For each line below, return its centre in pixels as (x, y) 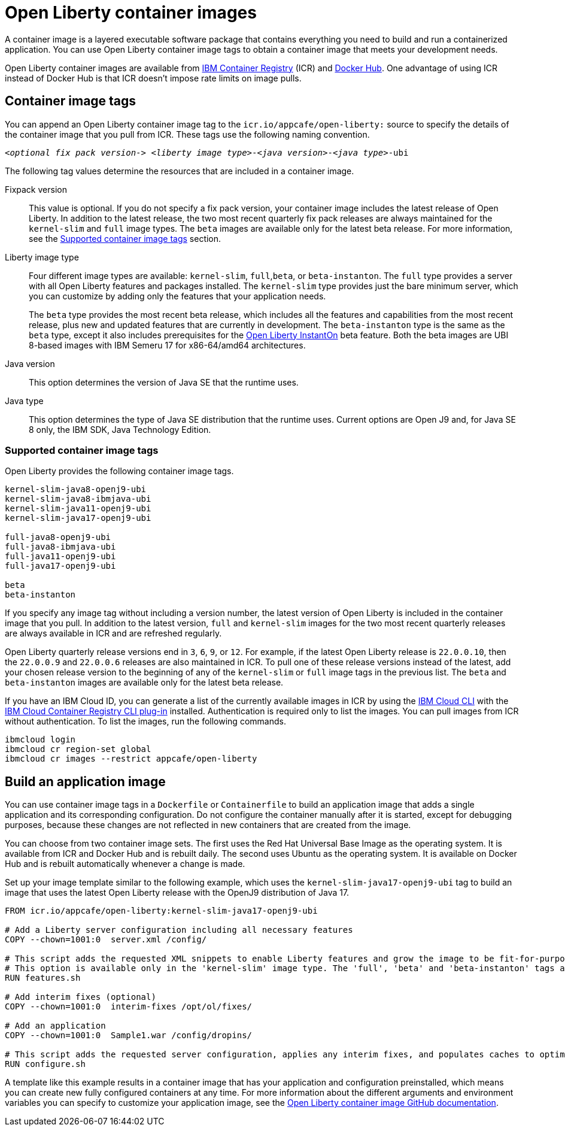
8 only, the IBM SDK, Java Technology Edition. (120, 429)
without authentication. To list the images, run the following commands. (145, 721)
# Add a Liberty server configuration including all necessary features (179, 930)
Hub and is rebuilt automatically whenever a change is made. (125, 864)
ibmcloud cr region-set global (78, 749)
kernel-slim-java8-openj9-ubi (76, 489)
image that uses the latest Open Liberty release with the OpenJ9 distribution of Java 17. (177, 893)
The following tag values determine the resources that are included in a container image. (180, 171)
